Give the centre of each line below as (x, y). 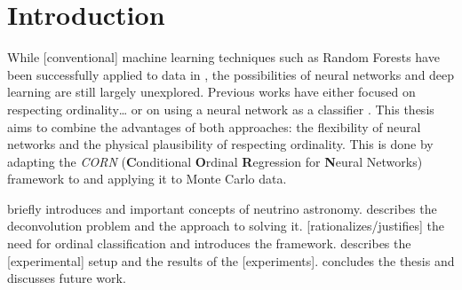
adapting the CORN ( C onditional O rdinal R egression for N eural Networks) (215, 161)
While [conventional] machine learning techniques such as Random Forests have (223, 57)
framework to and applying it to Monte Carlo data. (147, 179)
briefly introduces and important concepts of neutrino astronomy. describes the (222, 208)
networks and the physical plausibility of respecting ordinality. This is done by (220, 144)
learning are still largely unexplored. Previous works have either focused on (211, 92)
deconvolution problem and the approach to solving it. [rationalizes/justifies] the (226, 226)
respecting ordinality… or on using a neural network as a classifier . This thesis (221, 109)
